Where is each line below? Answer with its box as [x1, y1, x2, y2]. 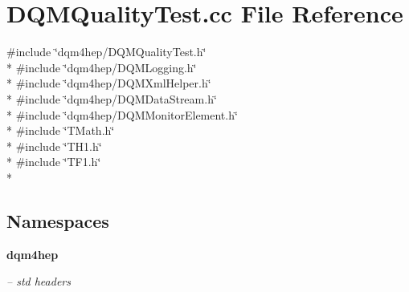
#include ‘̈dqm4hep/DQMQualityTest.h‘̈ [6, 43, 207, 60]
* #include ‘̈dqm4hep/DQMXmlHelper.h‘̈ [6, 75, 211, 91]
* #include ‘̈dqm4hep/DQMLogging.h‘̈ [6, 59, 197, 75]
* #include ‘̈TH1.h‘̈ [6, 137, 102, 154]
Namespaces [6, 208, 109, 233]
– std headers [6, 273, 71, 290]
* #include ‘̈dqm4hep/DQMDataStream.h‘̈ [6, 90, 217, 107]
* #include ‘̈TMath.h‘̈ [6, 122, 115, 139]
